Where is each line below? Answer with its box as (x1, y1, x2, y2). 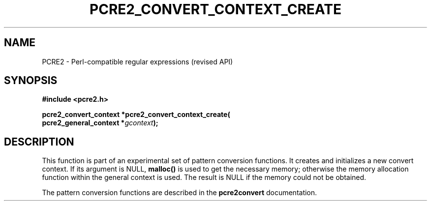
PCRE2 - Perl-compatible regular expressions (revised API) (42, 57, 233, 66)
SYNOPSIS (4, 74, 58, 87)
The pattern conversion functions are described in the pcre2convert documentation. (42, 188, 317, 197)
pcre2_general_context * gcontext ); (42, 118, 158, 127)
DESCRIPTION (4, 135, 74, 148)
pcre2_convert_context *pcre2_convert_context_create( (42, 110, 230, 119)
